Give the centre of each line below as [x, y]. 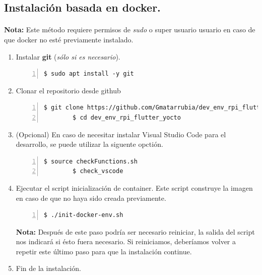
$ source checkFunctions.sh [90, 161]
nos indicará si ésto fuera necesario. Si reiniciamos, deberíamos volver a [126, 241]
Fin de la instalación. [48, 268]
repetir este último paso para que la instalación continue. [104, 251]
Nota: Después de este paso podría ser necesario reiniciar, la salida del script [135, 231]
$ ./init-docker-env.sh [83, 215]
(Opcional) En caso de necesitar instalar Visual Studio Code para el [121, 134]
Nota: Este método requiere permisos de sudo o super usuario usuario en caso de [130, 30]
